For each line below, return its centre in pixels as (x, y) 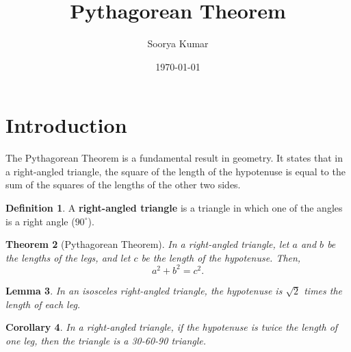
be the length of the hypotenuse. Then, (221, 257)
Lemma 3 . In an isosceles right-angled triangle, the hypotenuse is (144, 290)
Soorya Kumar (178, 43)
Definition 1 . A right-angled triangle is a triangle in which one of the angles (174, 208)
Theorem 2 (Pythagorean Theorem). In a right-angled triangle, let (147, 244)
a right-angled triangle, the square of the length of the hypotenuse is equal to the (175, 171)
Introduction (66, 125)
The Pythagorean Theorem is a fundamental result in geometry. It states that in (174, 158)
